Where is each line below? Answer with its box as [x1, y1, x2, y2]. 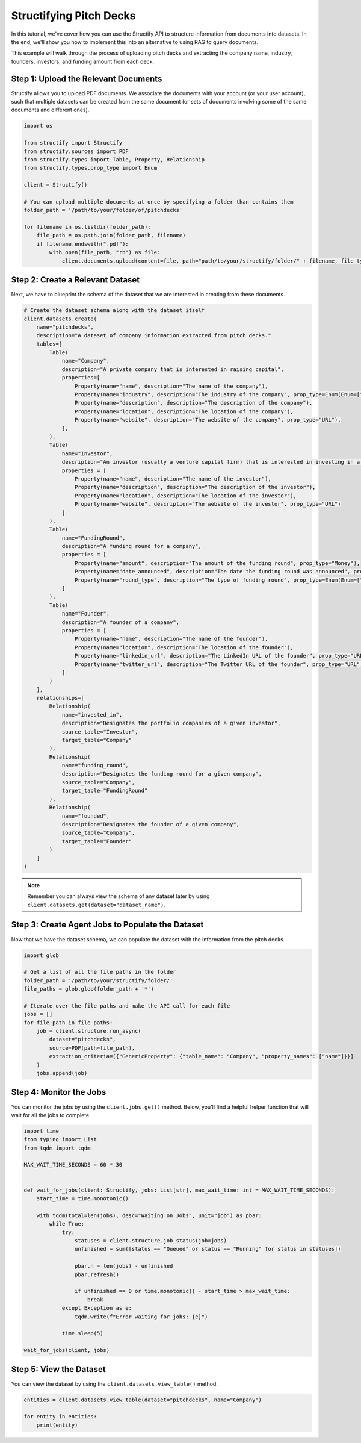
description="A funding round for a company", [61, 543, 202, 550]
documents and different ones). [11, 106, 90, 114]
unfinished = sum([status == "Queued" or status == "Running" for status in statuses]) [74, 1245, 341, 1253]
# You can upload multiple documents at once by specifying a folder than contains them [23, 198, 294, 205]
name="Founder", [61, 610, 110, 617]
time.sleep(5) [61, 1330, 103, 1337]
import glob [23, 952, 60, 959]
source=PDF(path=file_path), [49, 1044, 135, 1051]
